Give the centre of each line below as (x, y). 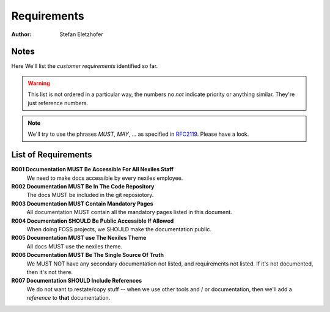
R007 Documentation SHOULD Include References (77, 281)
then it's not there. (50, 272)
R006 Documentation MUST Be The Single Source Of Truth (88, 255)
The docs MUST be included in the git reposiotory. (90, 195)
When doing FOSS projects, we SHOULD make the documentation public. (119, 229)
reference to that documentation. (68, 298)
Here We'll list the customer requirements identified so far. (85, 66)
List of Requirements (52, 155)
